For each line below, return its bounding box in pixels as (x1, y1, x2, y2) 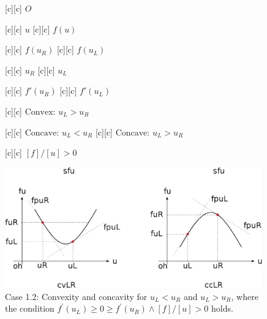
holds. (211, 302, 233, 315)
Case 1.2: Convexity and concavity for (5, 290, 148, 302)
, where (231, 290, 258, 302)
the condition (5, 302, 55, 315)
